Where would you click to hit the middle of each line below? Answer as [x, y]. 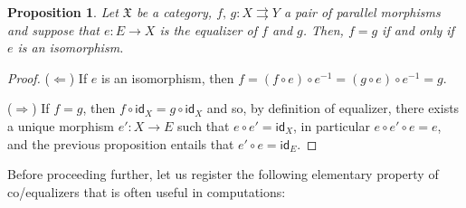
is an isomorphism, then [168, 77]
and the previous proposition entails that [121, 143]
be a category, [174, 12]
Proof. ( [29, 77]
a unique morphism [61, 125]
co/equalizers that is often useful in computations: [147, 191]
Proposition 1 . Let [63, 12]
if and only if [418, 29]
